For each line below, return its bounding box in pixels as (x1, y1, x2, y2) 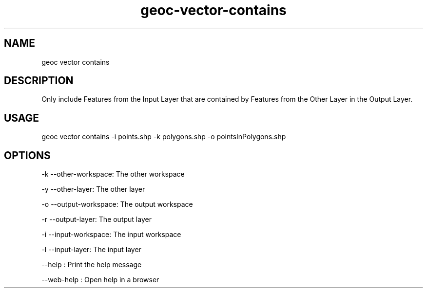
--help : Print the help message (41, 260, 142, 269)
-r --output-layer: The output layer (41, 215, 152, 224)
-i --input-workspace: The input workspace (41, 230, 181, 239)
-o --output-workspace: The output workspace (41, 200, 193, 209)
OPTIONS (4, 149, 51, 162)
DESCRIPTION (4, 74, 74, 87)
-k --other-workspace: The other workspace (41, 170, 185, 179)
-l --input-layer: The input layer (41, 245, 141, 254)
